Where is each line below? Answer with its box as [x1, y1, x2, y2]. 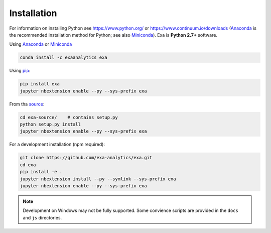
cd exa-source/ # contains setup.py [20, 114, 118, 120]
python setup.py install [20, 122, 81, 128]
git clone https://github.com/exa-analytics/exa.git [20, 155, 153, 161]
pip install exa [20, 81, 60, 87]
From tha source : [9, 101, 45, 107]
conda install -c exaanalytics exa [20, 55, 107, 60]
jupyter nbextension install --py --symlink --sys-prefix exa [20, 176, 176, 182]
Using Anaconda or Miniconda [9, 41, 72, 47]
